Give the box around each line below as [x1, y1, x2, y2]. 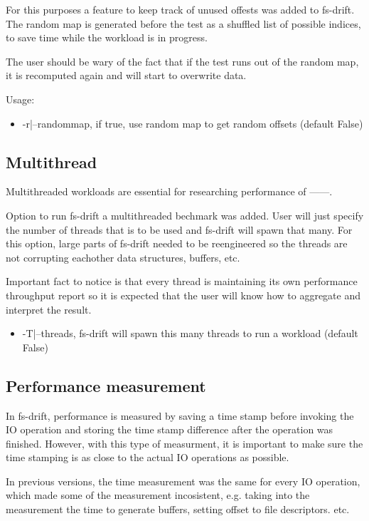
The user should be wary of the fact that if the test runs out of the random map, [6, 53, 359, 68]
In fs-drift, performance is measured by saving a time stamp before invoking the [6, 408, 354, 423]
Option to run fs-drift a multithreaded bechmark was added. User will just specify [6, 207, 364, 222]
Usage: [6, 91, 35, 106]
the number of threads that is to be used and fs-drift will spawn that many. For [6, 222, 353, 237]
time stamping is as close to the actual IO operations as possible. [6, 450, 289, 465]
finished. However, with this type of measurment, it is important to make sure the [6, 435, 363, 450]
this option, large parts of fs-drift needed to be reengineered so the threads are [6, 236, 348, 251]
